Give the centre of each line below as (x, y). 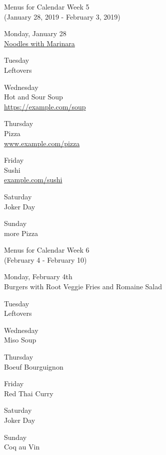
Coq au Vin (22, 447)
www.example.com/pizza (42, 143)
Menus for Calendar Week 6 (47, 250)
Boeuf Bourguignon (34, 366)
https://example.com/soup (45, 106)
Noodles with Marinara (39, 43)
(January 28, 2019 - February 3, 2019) (62, 16)
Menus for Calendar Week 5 (47, 7)
